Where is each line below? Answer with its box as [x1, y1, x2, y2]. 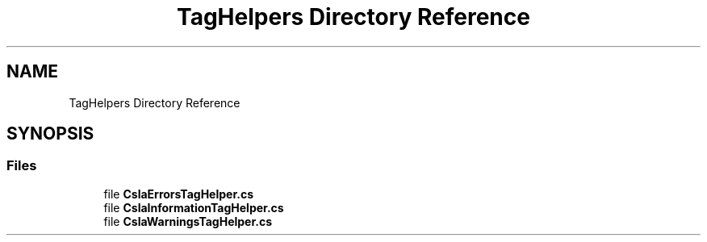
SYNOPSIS [6, 123, 94, 144]
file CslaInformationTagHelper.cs [103, 200, 284, 215]
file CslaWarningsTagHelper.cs [103, 214, 273, 228]
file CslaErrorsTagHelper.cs [103, 186, 253, 201]
